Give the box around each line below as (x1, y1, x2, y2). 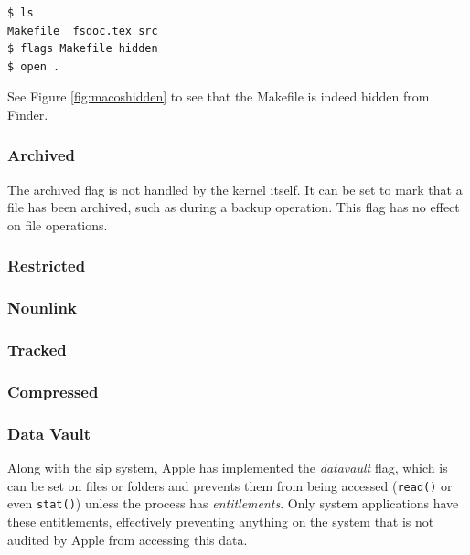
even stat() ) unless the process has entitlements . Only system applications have (7, 494, 459, 513)
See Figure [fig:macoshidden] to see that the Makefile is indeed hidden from (7, 87, 430, 106)
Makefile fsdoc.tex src (7, 24, 158, 37)
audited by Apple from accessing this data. (7, 529, 248, 549)
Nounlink (7, 296, 77, 319)
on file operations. (7, 215, 108, 234)
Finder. (7, 104, 48, 123)
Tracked (7, 338, 67, 361)
